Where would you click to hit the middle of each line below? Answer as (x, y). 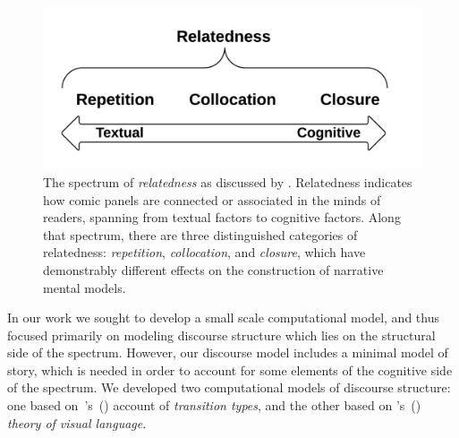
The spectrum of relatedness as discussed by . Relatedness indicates (228, 181)
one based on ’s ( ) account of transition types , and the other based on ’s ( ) (214, 405)
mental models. (85, 287)
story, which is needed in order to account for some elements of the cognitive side (230, 369)
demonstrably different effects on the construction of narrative (213, 269)
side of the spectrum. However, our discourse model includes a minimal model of (228, 352)
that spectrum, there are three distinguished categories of (200, 234)
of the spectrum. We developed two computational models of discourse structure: (229, 387)
